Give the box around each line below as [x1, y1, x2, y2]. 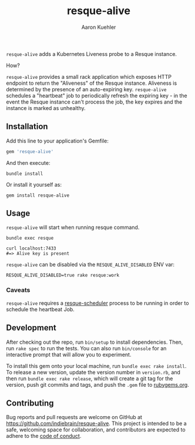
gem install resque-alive [6, 192, 69, 198]
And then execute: [6, 159, 51, 166]
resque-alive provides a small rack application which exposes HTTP [6, 73, 172, 80]
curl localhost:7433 [6, 245, 57, 251]
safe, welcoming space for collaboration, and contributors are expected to [6, 426, 186, 433]
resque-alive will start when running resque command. [6, 224, 140, 231]
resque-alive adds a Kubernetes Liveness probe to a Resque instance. [6, 50, 177, 57]
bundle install [6, 171, 43, 177]
